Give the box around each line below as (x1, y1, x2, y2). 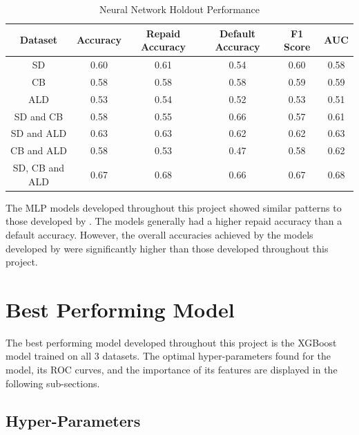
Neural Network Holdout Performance (99, 2, 260, 16)
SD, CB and (12, 160, 65, 175)
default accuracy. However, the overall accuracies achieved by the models (6, 227, 313, 241)
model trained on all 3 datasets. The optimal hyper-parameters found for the (6, 349, 331, 363)
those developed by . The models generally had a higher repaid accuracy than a (6, 214, 342, 228)
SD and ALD (10, 126, 67, 140)
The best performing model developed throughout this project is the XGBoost (6, 335, 337, 349)
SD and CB (14, 109, 64, 123)
